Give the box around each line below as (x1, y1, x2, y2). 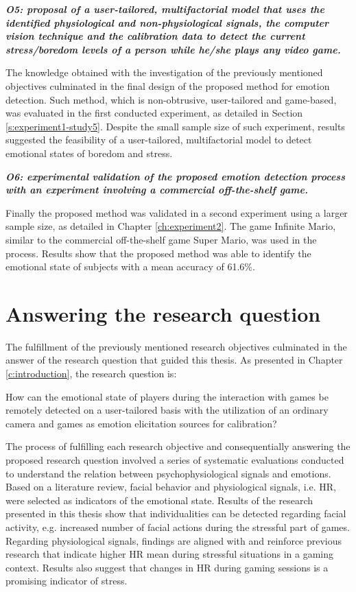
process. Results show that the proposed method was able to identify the (5, 246, 311, 260)
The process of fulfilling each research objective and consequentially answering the (5, 439, 351, 453)
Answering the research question (5, 299, 321, 327)
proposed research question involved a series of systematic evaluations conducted (5, 452, 344, 466)
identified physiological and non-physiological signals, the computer (5, 15, 329, 29)
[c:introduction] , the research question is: (5, 366, 177, 380)
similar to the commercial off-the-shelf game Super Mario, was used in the (5, 232, 317, 246)
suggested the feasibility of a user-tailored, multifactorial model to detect (5, 132, 312, 147)
